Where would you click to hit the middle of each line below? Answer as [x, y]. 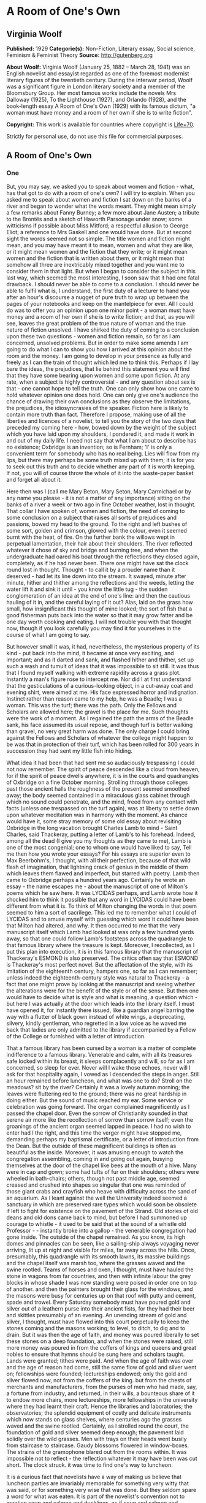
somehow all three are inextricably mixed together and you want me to [96, 264]
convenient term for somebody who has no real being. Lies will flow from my [103, 453]
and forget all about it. [34, 479]
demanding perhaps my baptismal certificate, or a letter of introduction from [103, 1139]
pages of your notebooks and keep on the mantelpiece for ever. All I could [100, 303]
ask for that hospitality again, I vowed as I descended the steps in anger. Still [103, 1074]
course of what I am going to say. [48, 634]
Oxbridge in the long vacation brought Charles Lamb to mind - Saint [92, 828]
